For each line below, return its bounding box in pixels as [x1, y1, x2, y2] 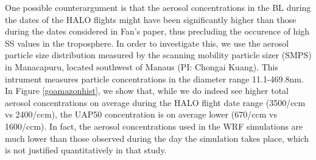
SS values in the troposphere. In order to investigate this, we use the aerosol [5, 36, 289, 49]
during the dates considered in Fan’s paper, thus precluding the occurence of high [5, 25, 310, 38]
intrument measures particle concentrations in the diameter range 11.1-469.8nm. [5, 72, 304, 85]
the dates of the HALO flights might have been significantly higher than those [5, 13, 297, 25]
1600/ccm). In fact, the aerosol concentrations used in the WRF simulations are [5, 119, 303, 132]
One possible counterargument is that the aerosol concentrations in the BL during [5, 1, 311, 13]
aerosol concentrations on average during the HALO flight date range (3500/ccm [5, 96, 306, 108]
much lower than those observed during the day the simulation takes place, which [5, 132, 309, 144]
